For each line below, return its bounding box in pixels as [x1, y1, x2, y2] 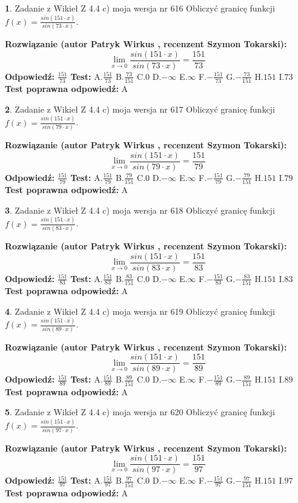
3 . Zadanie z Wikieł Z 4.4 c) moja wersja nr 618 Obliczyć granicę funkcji [5, 203, 275, 216]
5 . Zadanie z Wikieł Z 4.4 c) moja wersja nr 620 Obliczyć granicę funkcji [5, 406, 275, 418]
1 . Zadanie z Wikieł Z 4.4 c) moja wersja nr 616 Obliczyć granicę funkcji [5, 2, 275, 14]
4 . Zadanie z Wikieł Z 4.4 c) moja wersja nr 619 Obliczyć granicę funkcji [5, 304, 275, 317]
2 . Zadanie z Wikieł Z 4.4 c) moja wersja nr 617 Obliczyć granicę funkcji [5, 102, 275, 115]
